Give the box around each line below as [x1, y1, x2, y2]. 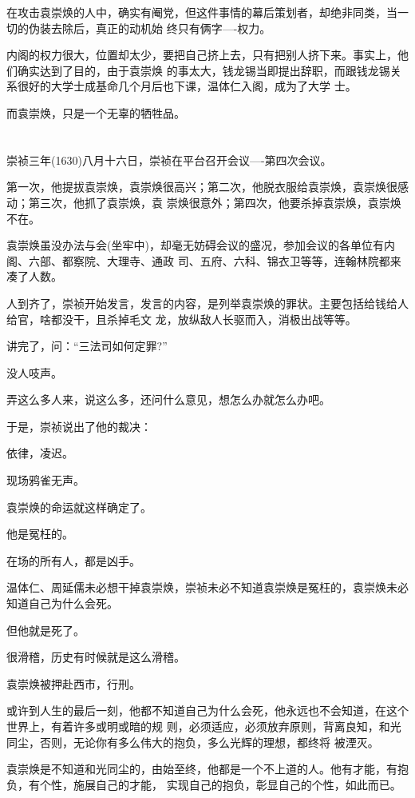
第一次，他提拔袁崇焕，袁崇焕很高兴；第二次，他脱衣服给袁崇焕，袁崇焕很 [6, 178, 397, 195]
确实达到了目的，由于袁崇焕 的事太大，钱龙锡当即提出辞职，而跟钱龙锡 [17, 62, 390, 78]
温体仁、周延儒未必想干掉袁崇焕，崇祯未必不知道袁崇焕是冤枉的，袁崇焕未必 [6, 579, 409, 596]
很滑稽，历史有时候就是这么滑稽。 [6, 648, 185, 665]
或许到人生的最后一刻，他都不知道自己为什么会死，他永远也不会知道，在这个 [6, 702, 409, 719]
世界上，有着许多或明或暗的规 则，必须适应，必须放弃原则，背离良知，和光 [6, 718, 401, 734]
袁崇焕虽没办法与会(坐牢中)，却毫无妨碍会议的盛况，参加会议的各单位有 [6, 237, 384, 253]
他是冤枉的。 [6, 525, 73, 542]
